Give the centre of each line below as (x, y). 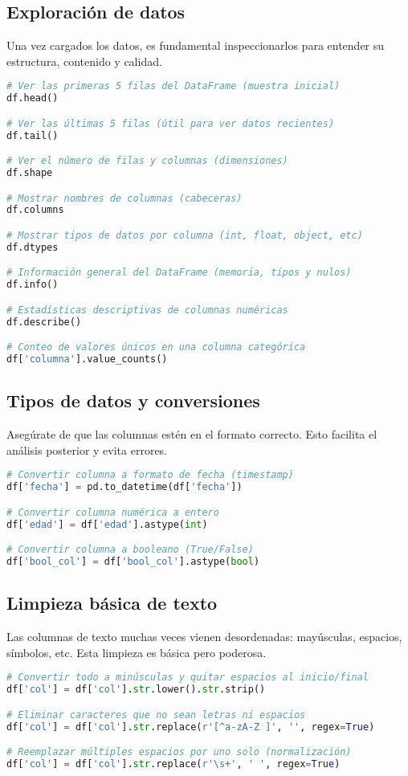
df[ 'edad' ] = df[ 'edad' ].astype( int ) (107, 524)
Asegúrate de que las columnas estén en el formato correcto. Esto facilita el (192, 434)
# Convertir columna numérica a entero (113, 512)
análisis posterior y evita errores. (87, 449)
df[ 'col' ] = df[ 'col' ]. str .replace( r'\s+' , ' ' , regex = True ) (173, 764)
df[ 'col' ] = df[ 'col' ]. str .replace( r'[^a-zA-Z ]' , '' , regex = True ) (191, 727)
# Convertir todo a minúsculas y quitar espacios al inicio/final (188, 678)
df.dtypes (33, 247)
